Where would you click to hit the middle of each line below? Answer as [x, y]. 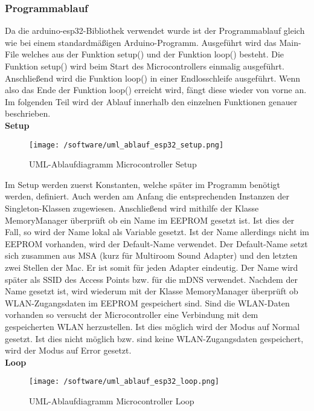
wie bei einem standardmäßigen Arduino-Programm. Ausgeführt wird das [141, 42]
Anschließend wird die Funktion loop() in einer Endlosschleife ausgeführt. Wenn [152, 78]
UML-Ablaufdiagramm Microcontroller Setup [113, 164]
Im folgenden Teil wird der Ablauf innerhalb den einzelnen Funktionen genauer [151, 101]
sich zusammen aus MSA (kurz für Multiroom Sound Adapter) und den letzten [151, 255]
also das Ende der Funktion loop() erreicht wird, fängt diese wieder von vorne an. [156, 90]
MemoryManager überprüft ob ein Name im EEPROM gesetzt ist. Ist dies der [150, 220]
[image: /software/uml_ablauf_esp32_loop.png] [124, 382]
